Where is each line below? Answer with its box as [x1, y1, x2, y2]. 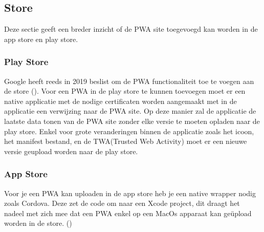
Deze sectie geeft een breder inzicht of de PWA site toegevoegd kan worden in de [4, 24, 258, 34]
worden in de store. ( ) [4, 218, 72, 228]
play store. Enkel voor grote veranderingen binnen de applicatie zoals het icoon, [4, 125, 254, 136]
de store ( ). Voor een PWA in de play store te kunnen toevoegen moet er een [4, 86, 246, 96]
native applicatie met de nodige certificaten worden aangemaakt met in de [4, 95, 237, 106]
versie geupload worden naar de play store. [4, 145, 138, 156]
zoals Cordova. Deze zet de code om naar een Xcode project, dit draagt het [4, 198, 240, 208]
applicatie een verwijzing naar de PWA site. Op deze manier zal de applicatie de [4, 106, 256, 116]
